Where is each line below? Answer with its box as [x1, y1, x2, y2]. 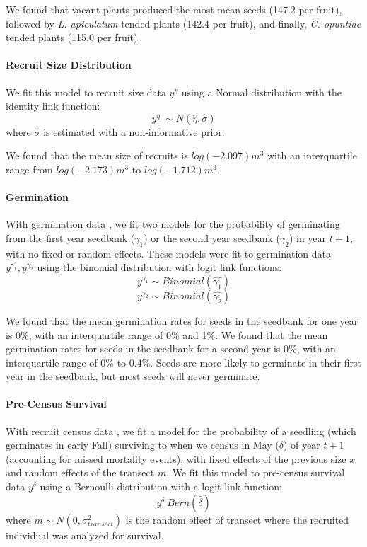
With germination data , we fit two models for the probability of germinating [6, 217, 340, 231]
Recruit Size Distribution [6, 57, 132, 72]
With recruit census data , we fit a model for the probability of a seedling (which [6, 423, 356, 438]
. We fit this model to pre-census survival [166, 465, 345, 480]
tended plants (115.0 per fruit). [6, 30, 141, 45]
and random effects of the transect [6, 465, 155, 480]
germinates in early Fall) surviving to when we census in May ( [6, 437, 279, 452]
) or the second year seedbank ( [144, 230, 280, 245]
